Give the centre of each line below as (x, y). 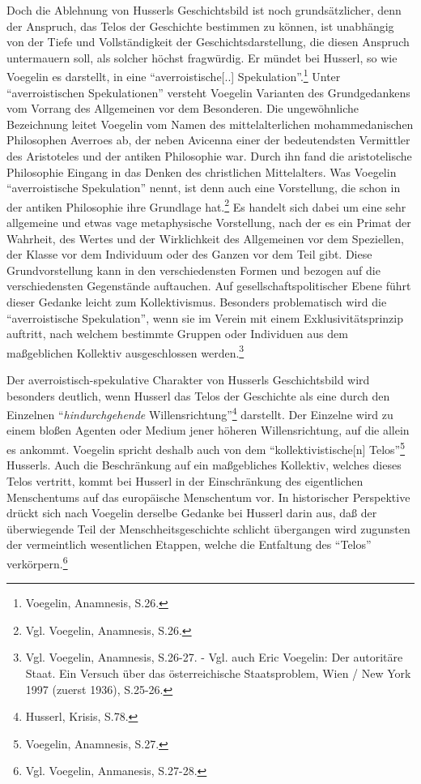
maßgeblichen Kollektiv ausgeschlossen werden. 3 (125, 351)
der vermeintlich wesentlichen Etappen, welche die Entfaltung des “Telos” (189, 544)
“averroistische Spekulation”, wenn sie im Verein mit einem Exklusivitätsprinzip (205, 317)
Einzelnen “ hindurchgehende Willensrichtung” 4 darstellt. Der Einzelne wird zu (200, 413)
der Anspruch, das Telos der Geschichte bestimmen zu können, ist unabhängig (200, 26)
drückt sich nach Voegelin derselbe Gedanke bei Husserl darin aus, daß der (192, 513)
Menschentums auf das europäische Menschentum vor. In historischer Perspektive (208, 497)
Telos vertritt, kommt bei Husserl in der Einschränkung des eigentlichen (185, 480)
